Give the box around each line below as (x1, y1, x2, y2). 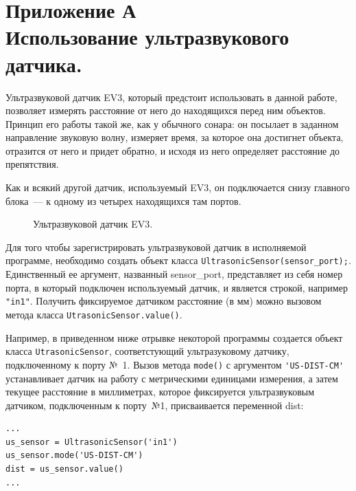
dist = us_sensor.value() (5, 464, 123, 474)
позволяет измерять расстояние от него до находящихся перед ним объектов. (5, 103, 326, 118)
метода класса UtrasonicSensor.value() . (5, 307, 182, 321)
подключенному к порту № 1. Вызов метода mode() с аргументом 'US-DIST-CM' (5, 357, 344, 371)
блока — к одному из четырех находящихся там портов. (5, 193, 241, 208)
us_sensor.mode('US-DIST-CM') (5, 450, 143, 461)
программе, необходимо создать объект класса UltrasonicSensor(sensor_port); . (5, 253, 351, 268)
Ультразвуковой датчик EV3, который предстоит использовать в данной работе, (5, 89, 337, 104)
